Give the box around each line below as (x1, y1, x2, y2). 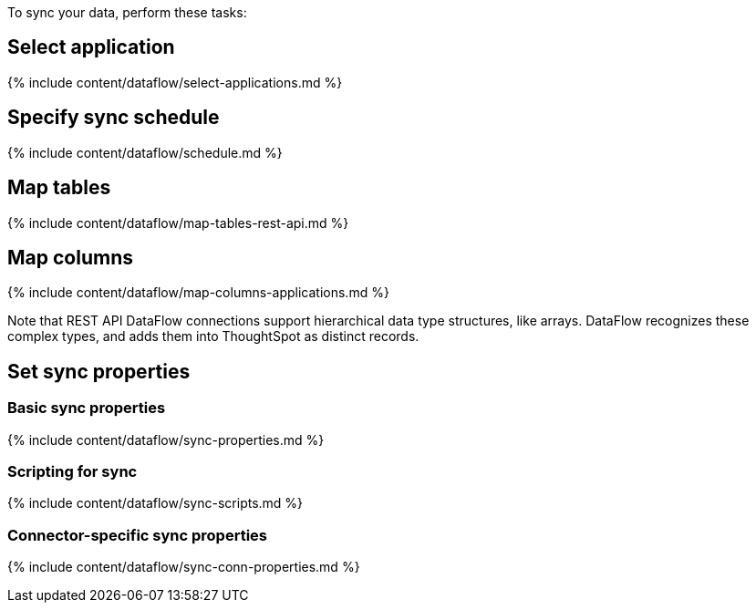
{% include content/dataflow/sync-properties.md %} (7, 431, 325, 448)
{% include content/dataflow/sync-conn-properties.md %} (7, 559, 360, 575)
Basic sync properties (7, 398, 166, 418)
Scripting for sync (7, 461, 138, 481)
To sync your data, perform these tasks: (7, 5, 247, 20)
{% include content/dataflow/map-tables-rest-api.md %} (7, 214, 349, 231)
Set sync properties (7, 359, 191, 383)
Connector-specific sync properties (7, 525, 267, 544)
